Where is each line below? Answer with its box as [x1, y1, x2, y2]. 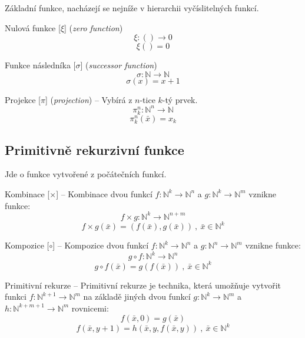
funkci [5, 290, 26, 303]
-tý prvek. [162, 93, 198, 105]
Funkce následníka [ [5, 59, 76, 71]
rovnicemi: [71, 301, 109, 314]
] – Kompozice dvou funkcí [52, 239, 149, 251]
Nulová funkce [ [5, 21, 61, 34]
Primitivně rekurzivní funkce [5, 140, 184, 158]
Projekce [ [5, 93, 41, 105]
